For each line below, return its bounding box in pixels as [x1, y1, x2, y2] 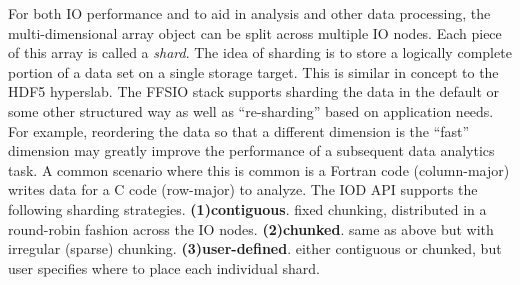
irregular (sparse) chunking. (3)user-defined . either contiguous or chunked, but [8, 238, 502, 259]
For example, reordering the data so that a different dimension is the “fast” [8, 120, 470, 141]
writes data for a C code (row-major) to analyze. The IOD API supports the [8, 179, 478, 200]
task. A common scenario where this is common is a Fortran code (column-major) [8, 159, 510, 180]
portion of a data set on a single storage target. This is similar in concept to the [8, 61, 499, 82]
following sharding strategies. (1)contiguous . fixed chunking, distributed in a [8, 198, 487, 219]
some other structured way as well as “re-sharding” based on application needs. [8, 100, 494, 121]
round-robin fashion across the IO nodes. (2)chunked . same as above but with [8, 218, 494, 239]
